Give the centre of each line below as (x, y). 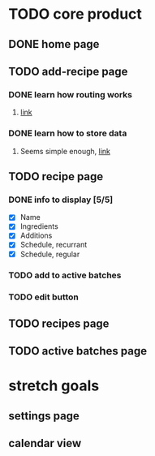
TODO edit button (44, 297)
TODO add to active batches (65, 275)
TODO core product (75, 14)
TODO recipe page (56, 176)
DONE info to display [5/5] (61, 200)
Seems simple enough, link (65, 151)
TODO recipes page (59, 323)
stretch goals (54, 386)
